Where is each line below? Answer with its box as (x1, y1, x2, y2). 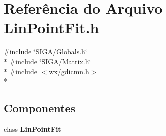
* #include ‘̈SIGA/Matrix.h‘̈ (4, 56, 91, 66)
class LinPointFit (4, 123, 61, 134)
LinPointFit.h (4, 17, 99, 38)
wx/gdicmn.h (49, 66, 89, 76)
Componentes (4, 100, 76, 116)
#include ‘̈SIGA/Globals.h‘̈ (4, 46, 87, 57)
